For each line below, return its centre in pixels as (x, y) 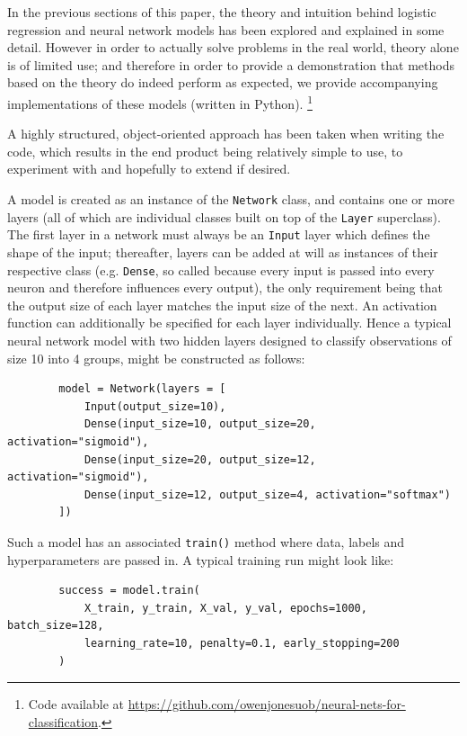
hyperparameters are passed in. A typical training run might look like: (201, 559)
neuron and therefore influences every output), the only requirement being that (225, 287)
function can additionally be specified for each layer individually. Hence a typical (229, 323)
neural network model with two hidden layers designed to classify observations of (229, 340)
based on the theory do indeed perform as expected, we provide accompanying (223, 82)
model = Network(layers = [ (142, 389)
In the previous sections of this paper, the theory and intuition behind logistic (222, 12)
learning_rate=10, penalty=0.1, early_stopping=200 (242, 643)
